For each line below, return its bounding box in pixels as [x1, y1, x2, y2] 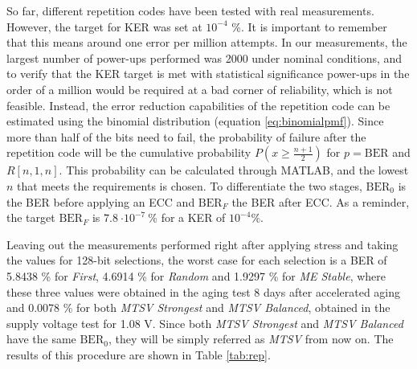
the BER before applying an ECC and [6, 193, 195, 210]
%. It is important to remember [231, 18, 387, 35]
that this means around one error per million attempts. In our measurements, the [6, 34, 407, 51]
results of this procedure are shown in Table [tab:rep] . [6, 346, 271, 363]
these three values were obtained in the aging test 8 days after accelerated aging [6, 283, 401, 300]
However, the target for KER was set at [6, 18, 202, 35]
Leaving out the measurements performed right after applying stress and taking [6, 236, 399, 252]
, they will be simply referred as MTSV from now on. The [108, 330, 394, 347]
